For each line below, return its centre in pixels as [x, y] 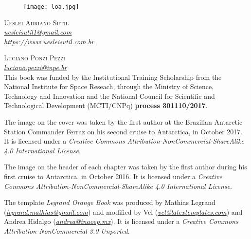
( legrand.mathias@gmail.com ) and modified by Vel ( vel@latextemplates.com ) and [123, 211]
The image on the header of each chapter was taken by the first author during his [125, 167]
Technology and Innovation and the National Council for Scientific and [109, 96]
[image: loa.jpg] [51, 7]
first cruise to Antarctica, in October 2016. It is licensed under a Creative [113, 176]
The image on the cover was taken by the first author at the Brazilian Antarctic [123, 122]
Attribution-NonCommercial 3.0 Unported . [67, 230]
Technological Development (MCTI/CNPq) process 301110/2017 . [106, 105]
